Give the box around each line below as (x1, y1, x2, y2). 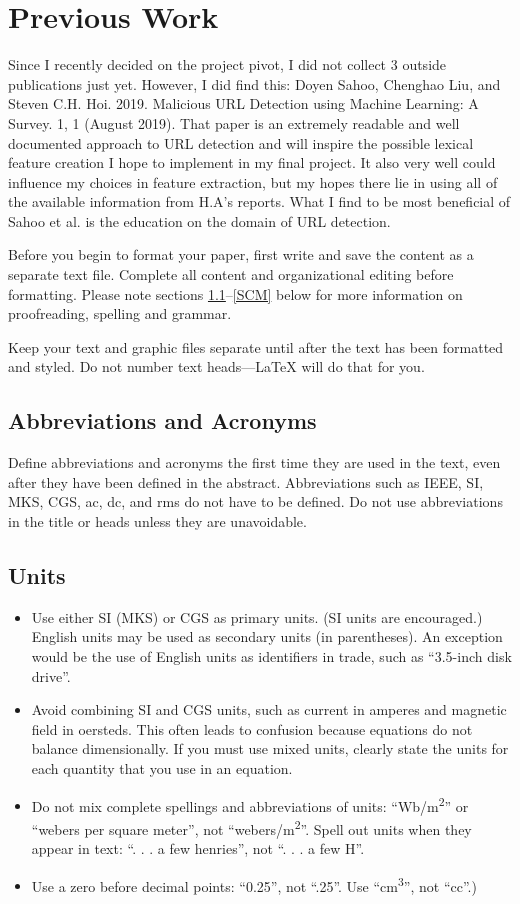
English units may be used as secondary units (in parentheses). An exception (31, 626, 503, 647)
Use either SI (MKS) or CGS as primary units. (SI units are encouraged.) (31, 606, 483, 627)
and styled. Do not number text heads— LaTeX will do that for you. (8, 356, 425, 377)
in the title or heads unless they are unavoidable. (8, 511, 307, 532)
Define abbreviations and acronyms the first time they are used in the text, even (8, 452, 501, 473)
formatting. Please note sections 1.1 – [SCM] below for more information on (8, 283, 463, 304)
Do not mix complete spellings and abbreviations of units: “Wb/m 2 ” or (31, 792, 469, 816)
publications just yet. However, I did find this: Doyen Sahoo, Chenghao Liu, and (8, 73, 501, 94)
